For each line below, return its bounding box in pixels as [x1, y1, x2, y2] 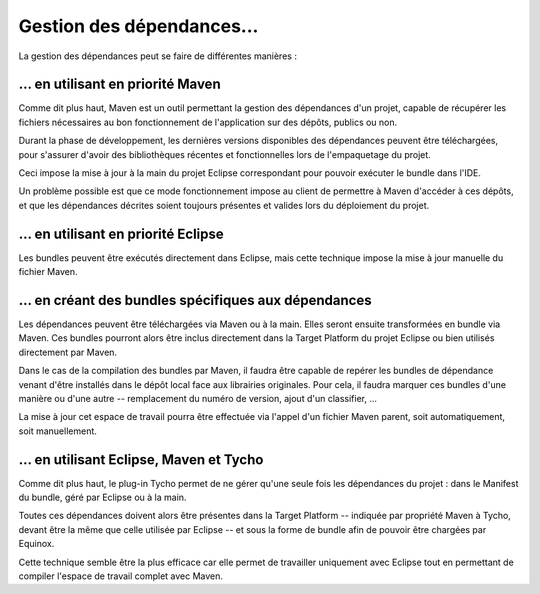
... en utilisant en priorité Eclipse [18, 225, 224, 242]
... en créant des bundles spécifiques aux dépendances [18, 291, 372, 309]
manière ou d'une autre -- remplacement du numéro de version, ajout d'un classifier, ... [18, 392, 378, 404]
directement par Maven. [18, 346, 118, 358]
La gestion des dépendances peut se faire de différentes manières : [18, 50, 297, 62]
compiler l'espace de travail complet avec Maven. [18, 570, 224, 582]
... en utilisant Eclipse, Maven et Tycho [18, 451, 264, 468]
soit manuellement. [18, 425, 97, 437]
